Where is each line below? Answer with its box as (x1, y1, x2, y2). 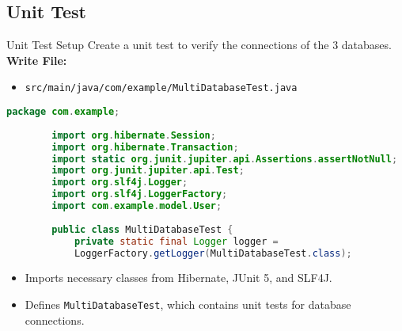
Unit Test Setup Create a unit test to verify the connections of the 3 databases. (6, 36, 392, 53)
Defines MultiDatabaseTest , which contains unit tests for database (25, 296, 351, 313)
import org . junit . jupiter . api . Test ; (51, 165, 245, 177)
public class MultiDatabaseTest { (51, 223, 233, 235)
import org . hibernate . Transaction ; (51, 141, 239, 153)
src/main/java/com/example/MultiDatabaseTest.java (25, 82, 298, 94)
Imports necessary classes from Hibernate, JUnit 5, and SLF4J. (25, 269, 332, 286)
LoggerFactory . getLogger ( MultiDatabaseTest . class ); (74, 247, 352, 259)
